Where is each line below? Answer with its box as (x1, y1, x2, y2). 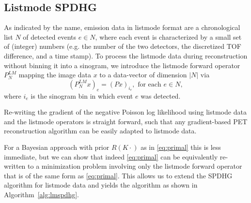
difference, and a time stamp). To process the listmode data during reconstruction (4, 50, 248, 60)
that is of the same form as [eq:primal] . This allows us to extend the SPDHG (4, 170, 233, 180)
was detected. (141, 90, 181, 101)
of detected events (23, 31, 77, 42)
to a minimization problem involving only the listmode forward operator (28, 161, 242, 171)
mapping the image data (18, 70, 91, 80)
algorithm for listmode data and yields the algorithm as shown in (4, 180, 198, 190)
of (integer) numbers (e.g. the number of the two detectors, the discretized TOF (4, 41, 241, 51)
